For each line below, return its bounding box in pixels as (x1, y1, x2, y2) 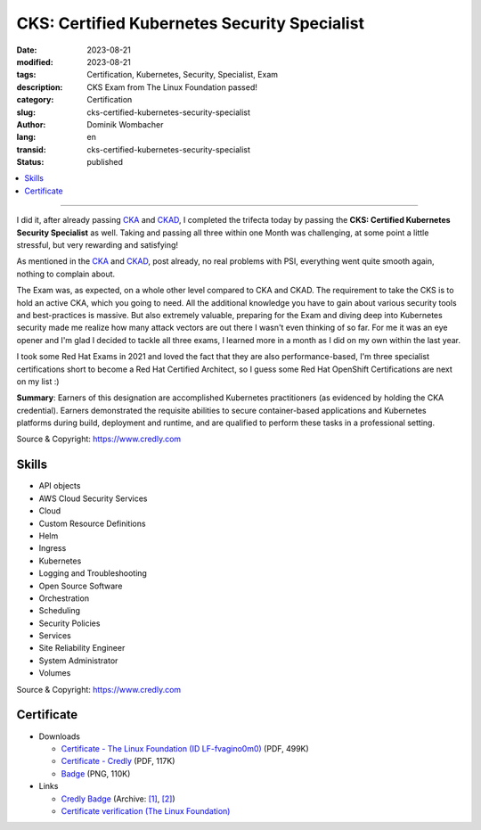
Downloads (38, 731, 80, 742)
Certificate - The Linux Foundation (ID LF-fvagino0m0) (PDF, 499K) (61, 743, 309, 753)
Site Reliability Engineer (38, 643, 126, 653)
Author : (16, 119, 46, 129)
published (86, 157, 124, 168)
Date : (16, 45, 37, 55)
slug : (16, 107, 36, 118)
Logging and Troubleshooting (38, 568, 147, 579)
